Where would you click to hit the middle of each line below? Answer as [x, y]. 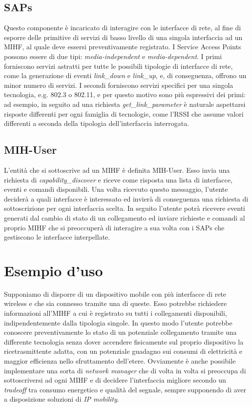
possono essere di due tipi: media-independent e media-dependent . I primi [113, 56]
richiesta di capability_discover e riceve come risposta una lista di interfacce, [118, 179]
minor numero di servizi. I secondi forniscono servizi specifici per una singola [119, 85]
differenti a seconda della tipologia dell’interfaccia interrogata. [97, 123]
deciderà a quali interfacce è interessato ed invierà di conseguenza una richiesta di [126, 198]
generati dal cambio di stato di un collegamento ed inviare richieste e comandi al [125, 217]
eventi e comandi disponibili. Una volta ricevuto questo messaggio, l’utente [116, 189]
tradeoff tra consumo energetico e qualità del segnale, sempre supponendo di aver [125, 389]
